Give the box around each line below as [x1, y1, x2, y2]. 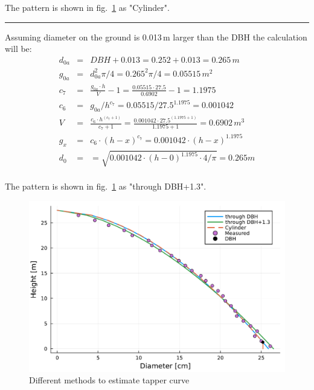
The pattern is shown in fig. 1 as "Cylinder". [5, 1, 170, 13]
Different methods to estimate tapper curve [29, 374, 190, 386]
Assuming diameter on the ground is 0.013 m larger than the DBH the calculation [5, 30, 307, 43]
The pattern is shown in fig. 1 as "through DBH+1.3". [5, 180, 207, 193]
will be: [5, 42, 32, 55]
